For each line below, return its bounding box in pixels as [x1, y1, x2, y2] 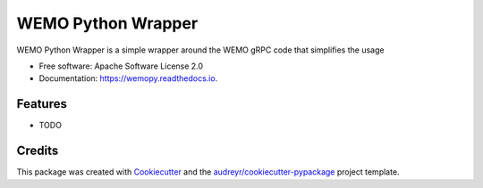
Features [16, 96, 67, 111]
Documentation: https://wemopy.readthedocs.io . [38, 73, 218, 84]
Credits [16, 143, 59, 159]
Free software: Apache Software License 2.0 [38, 61, 204, 71]
